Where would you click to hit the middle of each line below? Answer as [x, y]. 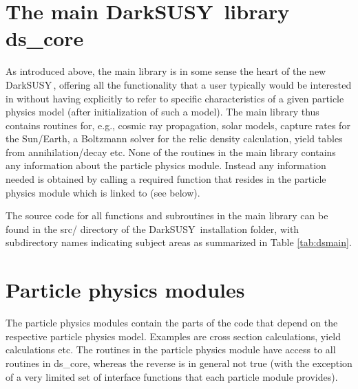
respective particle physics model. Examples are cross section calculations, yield [173, 336]
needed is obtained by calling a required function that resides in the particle [166, 179]
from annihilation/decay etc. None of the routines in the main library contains [171, 152]
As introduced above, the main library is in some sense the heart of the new [166, 71]
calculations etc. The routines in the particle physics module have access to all [171, 349]
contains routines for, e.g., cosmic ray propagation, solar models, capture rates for [178, 125]
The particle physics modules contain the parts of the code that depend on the [172, 323]
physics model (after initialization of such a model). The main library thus [162, 112]
